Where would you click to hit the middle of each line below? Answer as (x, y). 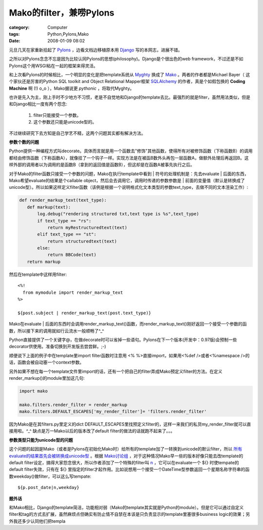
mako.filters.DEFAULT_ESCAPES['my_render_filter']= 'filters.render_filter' (113, 412)
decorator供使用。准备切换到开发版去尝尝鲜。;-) (58, 347)
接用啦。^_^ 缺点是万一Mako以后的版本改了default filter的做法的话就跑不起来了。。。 (92, 431)
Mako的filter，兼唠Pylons (62, 13)
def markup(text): (49, 207)
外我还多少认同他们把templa (37, 521)
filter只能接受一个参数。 (57, 115)
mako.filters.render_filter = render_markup (73, 405)
